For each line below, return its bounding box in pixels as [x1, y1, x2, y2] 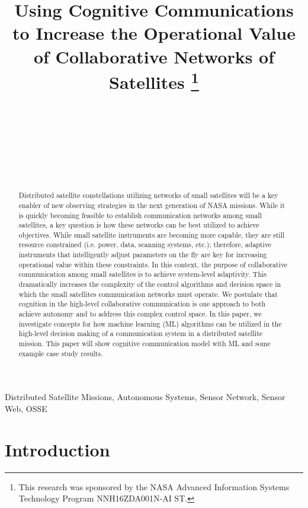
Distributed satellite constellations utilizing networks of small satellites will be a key [18, 190, 278, 200]
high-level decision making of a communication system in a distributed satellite [18, 328, 263, 338]
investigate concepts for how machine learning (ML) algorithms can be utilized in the [18, 318, 282, 328]
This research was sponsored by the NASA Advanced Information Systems [18, 480, 290, 493]
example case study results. [18, 348, 103, 358]
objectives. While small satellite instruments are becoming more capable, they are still [18, 229, 285, 239]
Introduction [5, 437, 110, 461]
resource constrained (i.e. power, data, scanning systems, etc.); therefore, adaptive [18, 239, 272, 250]
